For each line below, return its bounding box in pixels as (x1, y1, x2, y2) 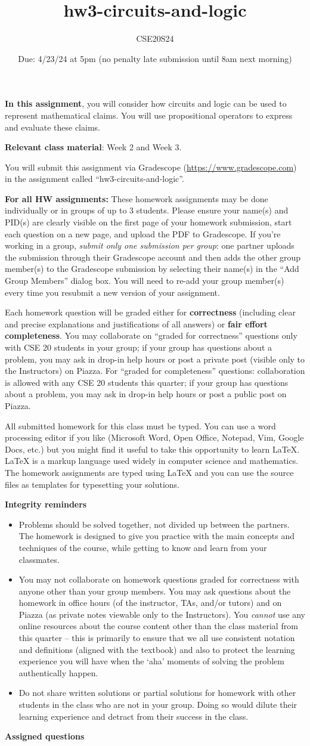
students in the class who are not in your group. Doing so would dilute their (18, 698, 297, 711)
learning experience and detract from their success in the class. (18, 710, 249, 722)
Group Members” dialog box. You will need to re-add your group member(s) (5, 274, 284, 287)
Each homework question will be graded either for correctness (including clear (5, 306, 296, 318)
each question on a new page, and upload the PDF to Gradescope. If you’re (5, 227, 281, 240)
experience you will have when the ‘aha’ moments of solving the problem (18, 655, 284, 667)
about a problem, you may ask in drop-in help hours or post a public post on (5, 388, 287, 400)
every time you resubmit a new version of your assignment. (5, 286, 220, 298)
